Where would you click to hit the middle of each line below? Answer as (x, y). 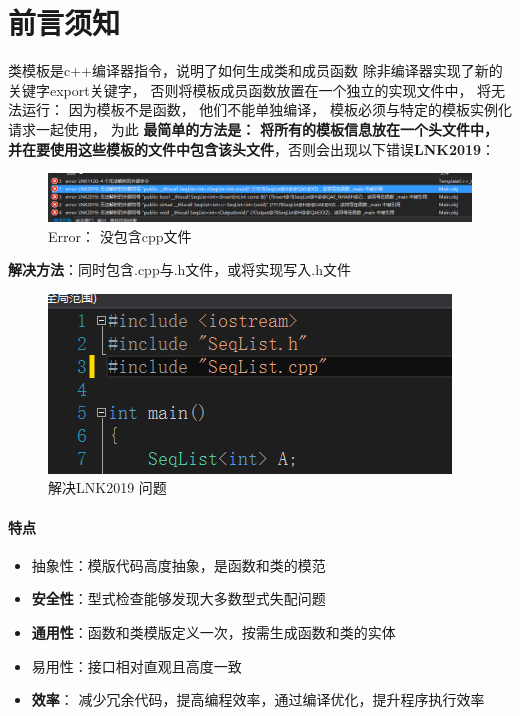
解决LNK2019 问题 (107, 487)
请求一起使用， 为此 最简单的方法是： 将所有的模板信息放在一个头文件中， (253, 128)
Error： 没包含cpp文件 (120, 235)
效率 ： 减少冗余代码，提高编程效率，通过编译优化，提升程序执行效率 (258, 699)
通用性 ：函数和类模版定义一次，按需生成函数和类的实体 (213, 631)
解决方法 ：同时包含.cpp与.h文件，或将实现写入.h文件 (180, 269)
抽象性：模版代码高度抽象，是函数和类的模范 (178, 564)
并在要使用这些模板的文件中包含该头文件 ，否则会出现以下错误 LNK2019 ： (252, 148)
